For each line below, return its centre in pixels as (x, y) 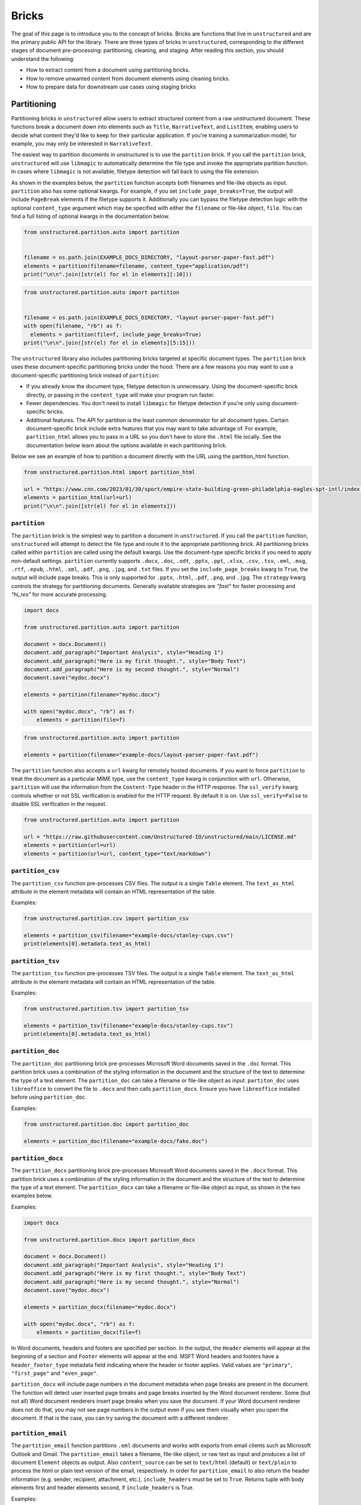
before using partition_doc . (49, 1097)
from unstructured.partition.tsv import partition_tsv (106, 1009)
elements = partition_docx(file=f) (89, 1332)
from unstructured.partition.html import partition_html (110, 472)
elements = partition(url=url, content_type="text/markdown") (117, 854)
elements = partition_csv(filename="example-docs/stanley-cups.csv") (128, 936)
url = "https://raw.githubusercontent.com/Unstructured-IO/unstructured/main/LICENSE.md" (160, 836)
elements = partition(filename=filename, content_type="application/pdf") (137, 266)
